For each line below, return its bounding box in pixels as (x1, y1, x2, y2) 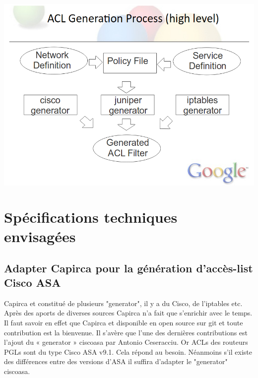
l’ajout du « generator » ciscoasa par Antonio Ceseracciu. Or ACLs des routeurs (4, 337, 248, 347)
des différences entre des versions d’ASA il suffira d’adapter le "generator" (4, 356, 228, 367)
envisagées (4, 226, 76, 247)
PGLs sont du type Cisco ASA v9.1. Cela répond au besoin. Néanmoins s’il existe (4, 346, 252, 357)
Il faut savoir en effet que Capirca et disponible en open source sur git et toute (4, 317, 243, 328)
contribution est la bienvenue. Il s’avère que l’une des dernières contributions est (4, 327, 248, 337)
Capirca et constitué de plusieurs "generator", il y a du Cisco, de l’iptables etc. (4, 298, 243, 308)
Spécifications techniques (4, 206, 178, 227)
